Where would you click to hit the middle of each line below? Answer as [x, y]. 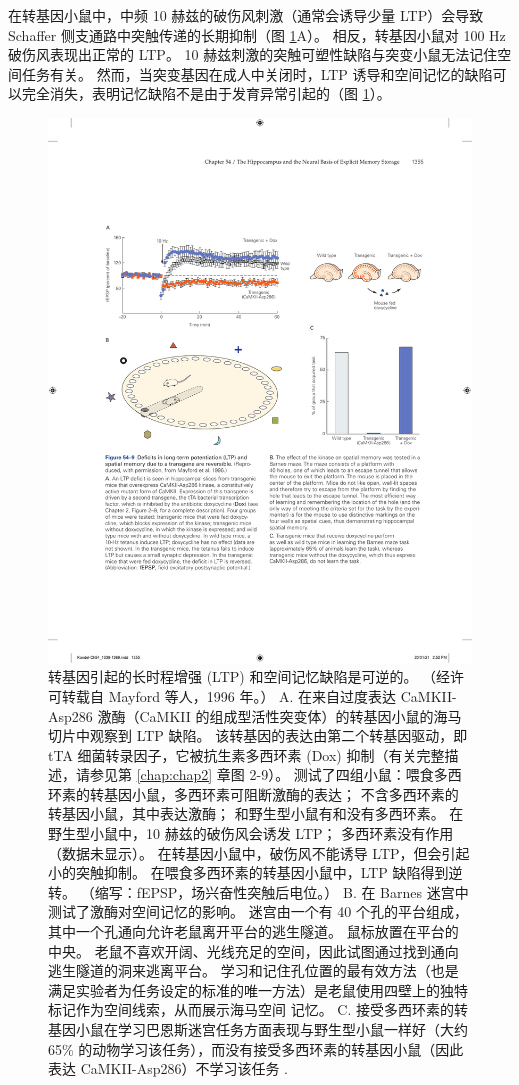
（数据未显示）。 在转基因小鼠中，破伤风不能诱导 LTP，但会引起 [259, 852]
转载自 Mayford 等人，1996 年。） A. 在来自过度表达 [229, 695]
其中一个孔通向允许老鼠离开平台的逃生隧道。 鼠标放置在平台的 [253, 931]
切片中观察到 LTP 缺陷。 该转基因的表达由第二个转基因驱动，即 [258, 735]
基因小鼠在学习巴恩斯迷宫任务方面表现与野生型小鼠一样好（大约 [258, 1029]
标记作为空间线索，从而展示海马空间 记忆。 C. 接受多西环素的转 [258, 1009]
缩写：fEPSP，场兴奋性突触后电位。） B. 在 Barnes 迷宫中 [281, 891]
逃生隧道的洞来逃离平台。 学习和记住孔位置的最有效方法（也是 [253, 970]
